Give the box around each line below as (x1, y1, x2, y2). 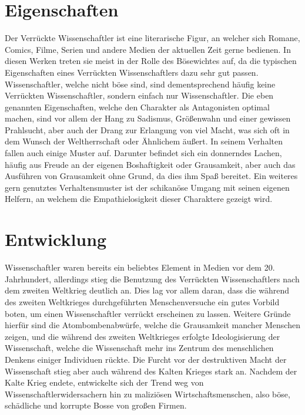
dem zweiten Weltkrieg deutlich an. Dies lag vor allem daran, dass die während (5, 284, 289, 296)
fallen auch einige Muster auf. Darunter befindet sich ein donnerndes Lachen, (5, 147, 282, 159)
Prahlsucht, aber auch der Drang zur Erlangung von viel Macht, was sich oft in (5, 123, 290, 136)
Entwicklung (5, 227, 107, 251)
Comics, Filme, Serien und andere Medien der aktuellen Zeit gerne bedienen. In (5, 43, 291, 55)
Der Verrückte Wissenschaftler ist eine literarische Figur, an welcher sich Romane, (5, 32, 300, 44)
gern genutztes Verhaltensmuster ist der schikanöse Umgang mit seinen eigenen (5, 181, 290, 193)
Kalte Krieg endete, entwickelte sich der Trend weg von (5, 376, 204, 389)
